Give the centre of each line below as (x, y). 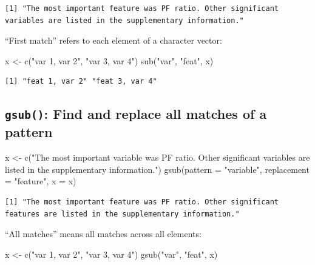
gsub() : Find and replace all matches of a (136, 114)
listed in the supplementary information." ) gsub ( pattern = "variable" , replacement (157, 169)
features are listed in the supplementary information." (122, 214)
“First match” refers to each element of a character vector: (113, 40)
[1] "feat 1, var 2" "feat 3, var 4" (81, 82)
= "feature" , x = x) (41, 181)
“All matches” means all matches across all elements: (103, 234)
